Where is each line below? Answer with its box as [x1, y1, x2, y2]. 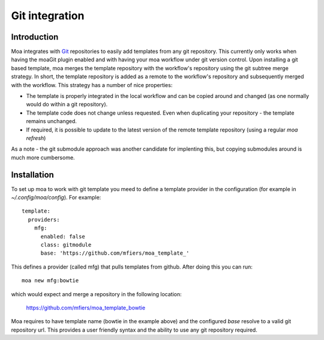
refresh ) [26, 134, 46, 141]
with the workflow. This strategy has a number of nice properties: [11, 81, 173, 88]
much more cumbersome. [11, 154, 75, 161]
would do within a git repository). [26, 101, 108, 108]
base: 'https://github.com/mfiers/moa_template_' [40, 250, 190, 257]
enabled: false [40, 233, 85, 240]
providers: [28, 216, 60, 223]
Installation [11, 169, 54, 180]
